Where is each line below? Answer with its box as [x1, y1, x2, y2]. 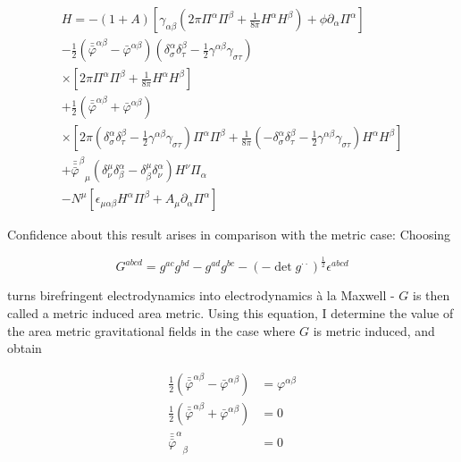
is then [412, 286, 450, 305]
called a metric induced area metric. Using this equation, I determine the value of [7, 303, 454, 322]
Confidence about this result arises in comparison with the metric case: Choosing [7, 225, 451, 244]
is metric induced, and [313, 321, 435, 340]
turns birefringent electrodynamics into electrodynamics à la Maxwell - [7, 286, 395, 305]
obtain [7, 339, 42, 357]
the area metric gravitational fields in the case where [7, 321, 296, 340]
